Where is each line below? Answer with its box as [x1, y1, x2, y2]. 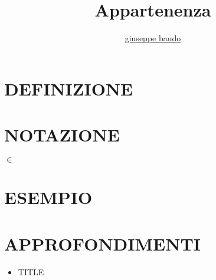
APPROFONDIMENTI [4, 231, 201, 255]
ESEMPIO [4, 185, 93, 209]
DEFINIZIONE [4, 76, 133, 100]
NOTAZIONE [4, 123, 120, 147]
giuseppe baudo [125, 32, 181, 44]
